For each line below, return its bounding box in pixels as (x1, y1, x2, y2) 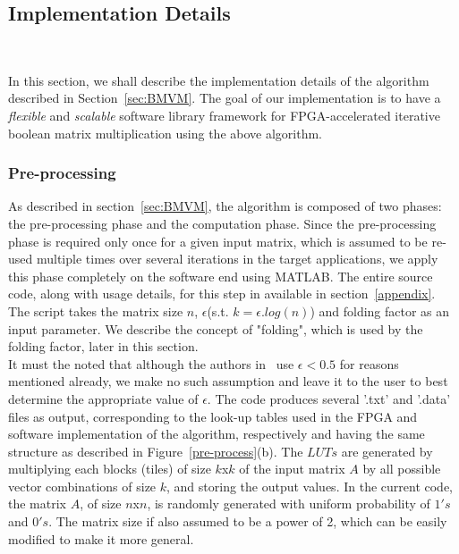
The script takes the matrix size (8, 301, 183, 320)
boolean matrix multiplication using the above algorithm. (8, 123, 322, 142)
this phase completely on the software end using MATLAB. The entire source (8, 266, 433, 285)
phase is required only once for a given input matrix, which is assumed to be (8, 231, 428, 250)
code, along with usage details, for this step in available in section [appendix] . (8, 284, 436, 303)
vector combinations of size (8, 476, 157, 495)
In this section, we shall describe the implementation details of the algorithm (8, 71, 429, 89)
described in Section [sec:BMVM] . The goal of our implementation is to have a (8, 88, 441, 107)
